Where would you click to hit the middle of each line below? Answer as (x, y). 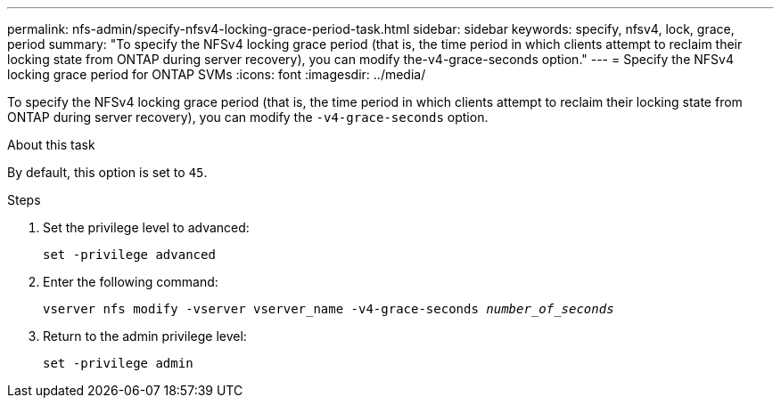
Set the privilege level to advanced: (146, 227)
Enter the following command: (131, 282)
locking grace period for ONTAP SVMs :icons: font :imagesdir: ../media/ (217, 74)
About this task (51, 145)
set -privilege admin (118, 363)
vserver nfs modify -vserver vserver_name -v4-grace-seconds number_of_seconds (329, 309)
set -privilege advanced (129, 255)
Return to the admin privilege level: (145, 336)
